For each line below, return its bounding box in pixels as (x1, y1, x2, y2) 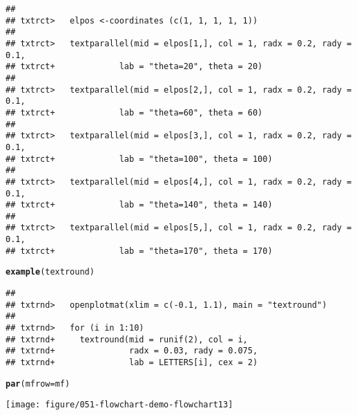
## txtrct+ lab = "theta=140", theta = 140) (6, 200, 273, 210)
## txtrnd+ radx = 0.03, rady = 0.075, (6, 346, 258, 356)
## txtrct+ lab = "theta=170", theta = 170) (6, 246, 273, 256)
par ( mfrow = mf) (6, 378, 70, 389)
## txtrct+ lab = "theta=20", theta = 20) (6, 62, 263, 72)
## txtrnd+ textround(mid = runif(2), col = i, (6, 334, 248, 344)
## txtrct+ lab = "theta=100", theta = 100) (6, 154, 273, 164)
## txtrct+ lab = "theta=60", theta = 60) (6, 107, 263, 118)
